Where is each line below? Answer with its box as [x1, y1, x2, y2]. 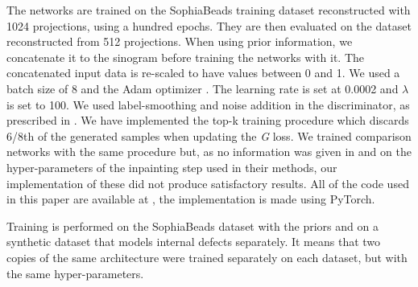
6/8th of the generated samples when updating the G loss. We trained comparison [6, 127, 412, 144]
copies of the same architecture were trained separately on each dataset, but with [6, 248, 408, 265]
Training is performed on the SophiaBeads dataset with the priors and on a [6, 217, 379, 234]
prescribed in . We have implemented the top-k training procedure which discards [6, 112, 409, 129]
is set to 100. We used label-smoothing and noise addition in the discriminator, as [6, 96, 410, 113]
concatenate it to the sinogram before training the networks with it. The [6, 48, 365, 65]
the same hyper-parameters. [6, 264, 144, 281]
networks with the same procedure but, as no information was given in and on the [6, 143, 412, 160]
